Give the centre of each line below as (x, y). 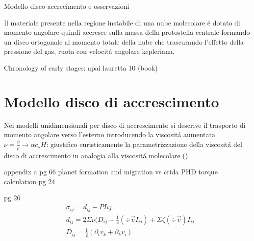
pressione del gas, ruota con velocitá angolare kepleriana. (89, 51)
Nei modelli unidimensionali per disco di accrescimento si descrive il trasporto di (125, 125)
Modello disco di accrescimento (112, 101)
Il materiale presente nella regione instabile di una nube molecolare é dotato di (122, 22)
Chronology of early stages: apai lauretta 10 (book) (81, 67)
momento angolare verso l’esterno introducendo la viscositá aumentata (110, 134)
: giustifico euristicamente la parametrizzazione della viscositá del (144, 144)
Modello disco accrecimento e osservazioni (67, 6)
